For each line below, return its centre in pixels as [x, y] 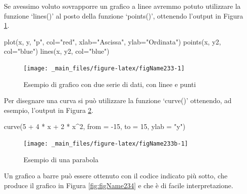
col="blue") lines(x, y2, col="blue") [57, 51]
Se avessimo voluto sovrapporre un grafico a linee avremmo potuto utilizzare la [122, 6]
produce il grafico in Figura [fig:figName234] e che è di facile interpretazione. [119, 185]
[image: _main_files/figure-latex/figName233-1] [104, 68]
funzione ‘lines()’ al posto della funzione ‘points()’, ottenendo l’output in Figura [124, 15]
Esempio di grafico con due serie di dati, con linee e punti [110, 84]
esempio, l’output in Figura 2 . [49, 110]
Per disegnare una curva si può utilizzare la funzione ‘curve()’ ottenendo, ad [118, 100]
